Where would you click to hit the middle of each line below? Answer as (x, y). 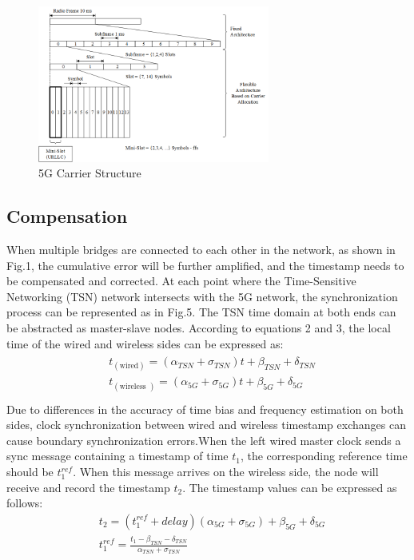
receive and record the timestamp (88, 487)
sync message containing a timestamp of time (117, 456)
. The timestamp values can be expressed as (290, 487)
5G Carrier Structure (90, 173)
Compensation (67, 216)
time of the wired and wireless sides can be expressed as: (145, 343)
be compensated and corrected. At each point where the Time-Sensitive (181, 281)
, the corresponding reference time (324, 456)
